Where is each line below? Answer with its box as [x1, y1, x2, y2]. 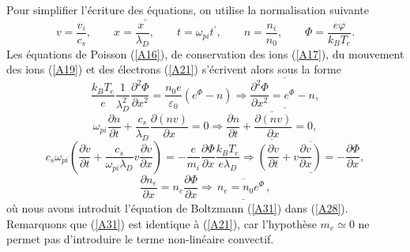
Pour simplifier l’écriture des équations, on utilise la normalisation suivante [6, 2, 369, 17]
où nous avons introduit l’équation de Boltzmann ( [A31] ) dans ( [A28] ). [6, 200, 348, 216]
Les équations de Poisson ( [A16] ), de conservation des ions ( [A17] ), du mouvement [6, 45, 404, 62]
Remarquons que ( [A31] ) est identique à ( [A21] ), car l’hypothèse [6, 215, 317, 231]
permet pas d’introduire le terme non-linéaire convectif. [6, 231, 274, 247]
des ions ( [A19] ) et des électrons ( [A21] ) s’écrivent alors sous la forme [6, 61, 341, 77]
